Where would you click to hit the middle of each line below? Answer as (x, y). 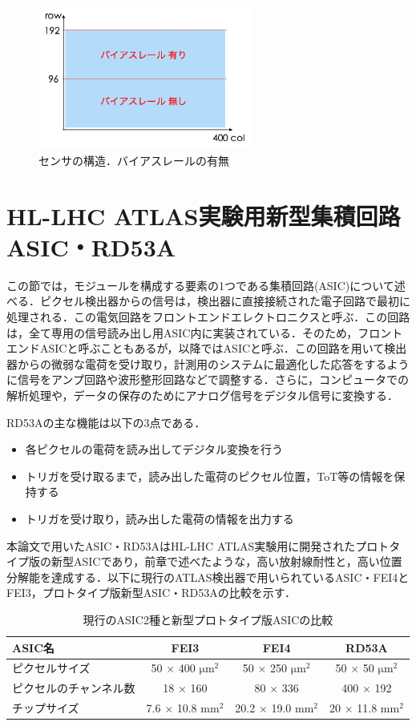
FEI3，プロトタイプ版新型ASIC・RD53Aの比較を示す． (151, 593)
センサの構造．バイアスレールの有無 (134, 160)
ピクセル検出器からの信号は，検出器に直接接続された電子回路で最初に (225, 301)
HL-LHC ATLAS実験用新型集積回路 (204, 215)
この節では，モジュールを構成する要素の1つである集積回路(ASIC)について (200, 285)
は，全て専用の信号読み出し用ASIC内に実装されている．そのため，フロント (205, 332)
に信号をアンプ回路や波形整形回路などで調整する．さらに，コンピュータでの (208, 379)
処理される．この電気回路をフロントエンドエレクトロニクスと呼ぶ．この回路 (208, 317)
